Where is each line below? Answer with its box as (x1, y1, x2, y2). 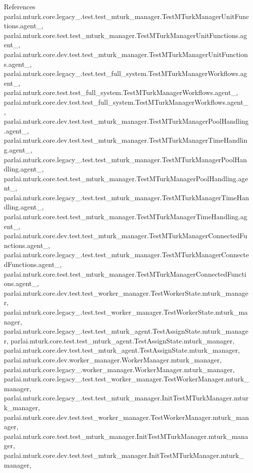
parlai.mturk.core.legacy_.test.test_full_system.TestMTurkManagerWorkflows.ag (4, 68, 247, 78)
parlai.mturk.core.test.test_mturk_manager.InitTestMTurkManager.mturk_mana (4, 431, 248, 441)
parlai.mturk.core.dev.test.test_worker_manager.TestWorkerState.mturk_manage (4, 287, 249, 298)
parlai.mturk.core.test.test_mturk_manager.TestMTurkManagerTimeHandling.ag (4, 211, 247, 222)
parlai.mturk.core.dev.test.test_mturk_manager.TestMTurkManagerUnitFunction (4, 49, 248, 59)
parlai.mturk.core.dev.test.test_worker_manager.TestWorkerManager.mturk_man (4, 412, 249, 422)
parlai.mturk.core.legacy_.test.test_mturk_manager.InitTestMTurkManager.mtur (4, 393, 249, 403)
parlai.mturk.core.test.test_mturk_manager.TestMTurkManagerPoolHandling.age (4, 173, 248, 183)
